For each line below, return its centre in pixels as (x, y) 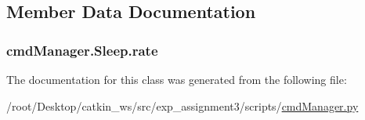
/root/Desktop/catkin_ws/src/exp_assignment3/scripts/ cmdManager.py (182, 105)
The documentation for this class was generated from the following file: (177, 79)
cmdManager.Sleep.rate (82, 50)
